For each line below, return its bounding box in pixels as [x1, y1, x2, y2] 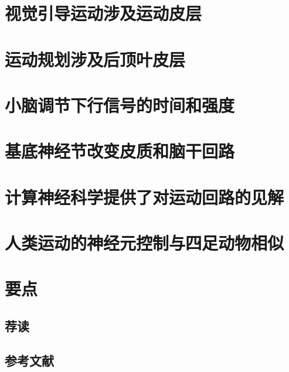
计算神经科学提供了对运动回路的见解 [5, 185, 284, 209]
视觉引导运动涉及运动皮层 [5, 1, 202, 25]
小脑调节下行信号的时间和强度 [5, 93, 235, 117]
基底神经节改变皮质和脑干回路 [5, 139, 235, 163]
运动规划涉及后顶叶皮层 [5, 47, 186, 71]
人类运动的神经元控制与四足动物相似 [5, 231, 284, 255]
